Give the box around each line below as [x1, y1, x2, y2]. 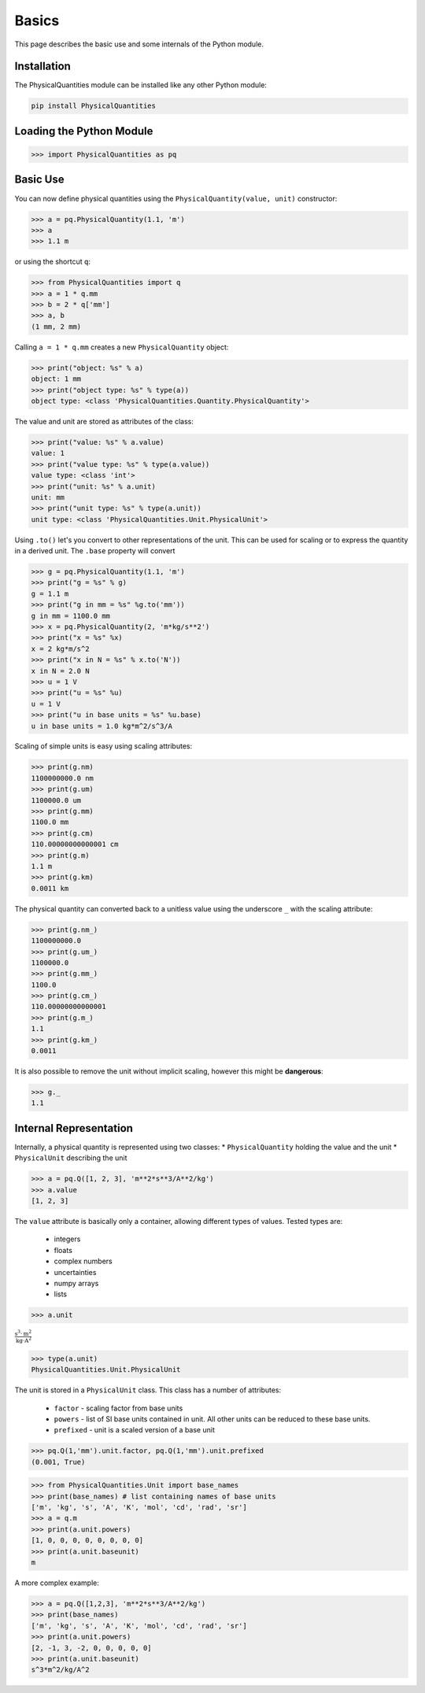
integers [54, 1234, 81, 1244]
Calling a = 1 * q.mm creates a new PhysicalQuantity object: [14, 342, 229, 352]
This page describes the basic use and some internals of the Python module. [14, 39, 264, 49]
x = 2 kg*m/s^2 [31, 644, 90, 653]
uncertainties [54, 1267, 97, 1277]
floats [54, 1245, 72, 1255]
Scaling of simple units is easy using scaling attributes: [14, 741, 193, 751]
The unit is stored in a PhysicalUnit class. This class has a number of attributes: [14, 1385, 282, 1395]
